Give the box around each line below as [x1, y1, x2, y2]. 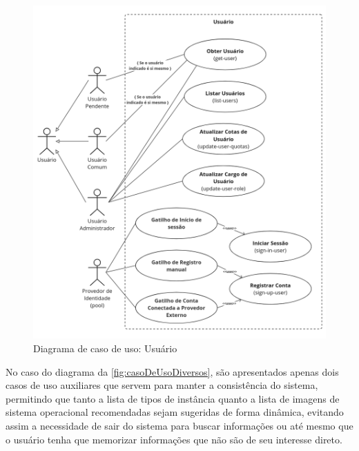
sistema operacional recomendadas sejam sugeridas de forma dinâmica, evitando [6, 405, 344, 419]
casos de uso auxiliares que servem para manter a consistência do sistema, [6, 378, 318, 392]
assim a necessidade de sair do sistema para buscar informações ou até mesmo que [6, 418, 353, 432]
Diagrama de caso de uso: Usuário [33, 341, 177, 355]
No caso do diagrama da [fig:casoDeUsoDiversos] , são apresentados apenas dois [6, 364, 339, 378]
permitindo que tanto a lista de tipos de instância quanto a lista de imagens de [6, 391, 340, 405]
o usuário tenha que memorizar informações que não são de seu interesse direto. [6, 432, 342, 446]
